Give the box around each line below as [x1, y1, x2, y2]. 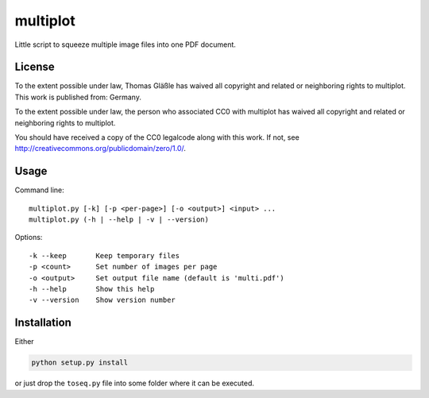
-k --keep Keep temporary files [29, 251, 180, 260]
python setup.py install [31, 358, 129, 367]
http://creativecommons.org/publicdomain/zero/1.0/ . [14, 144, 187, 153]
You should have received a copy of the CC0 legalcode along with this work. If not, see [14, 133, 300, 142]
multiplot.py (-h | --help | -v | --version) [29, 215, 210, 224]
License [14, 60, 55, 74]
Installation [14, 316, 71, 330]
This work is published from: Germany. [14, 92, 142, 102]
